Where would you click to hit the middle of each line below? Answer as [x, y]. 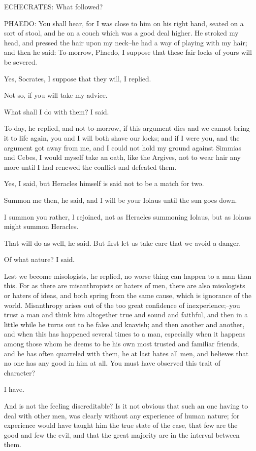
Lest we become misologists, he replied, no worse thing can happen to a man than [128, 276]
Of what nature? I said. [39, 259]
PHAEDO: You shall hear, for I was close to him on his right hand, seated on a [124, 23]
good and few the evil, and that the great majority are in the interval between [122, 434]
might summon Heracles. [41, 226]
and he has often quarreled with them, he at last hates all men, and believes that [126, 353]
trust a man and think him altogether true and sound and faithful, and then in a [126, 315]
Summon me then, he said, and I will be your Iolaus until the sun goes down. [121, 200]
